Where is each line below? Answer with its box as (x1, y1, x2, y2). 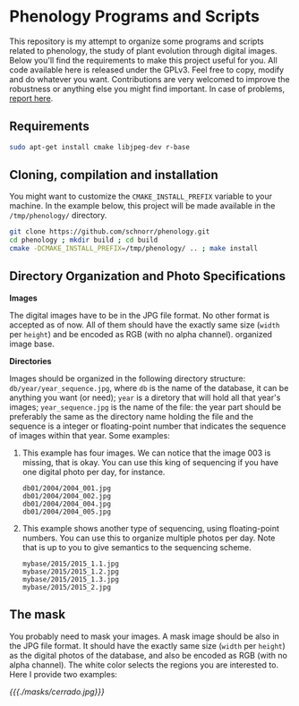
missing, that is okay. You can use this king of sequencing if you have (21, 456, 279, 467)
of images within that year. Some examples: (9, 430, 170, 440)
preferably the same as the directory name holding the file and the (9, 411, 253, 421)
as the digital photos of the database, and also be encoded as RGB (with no (9, 650, 288, 660)
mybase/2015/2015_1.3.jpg (21, 574, 119, 583)
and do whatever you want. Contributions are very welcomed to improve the (9, 73, 290, 84)
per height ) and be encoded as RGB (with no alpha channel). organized (9, 328, 273, 339)
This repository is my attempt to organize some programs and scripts (9, 36, 264, 47)
